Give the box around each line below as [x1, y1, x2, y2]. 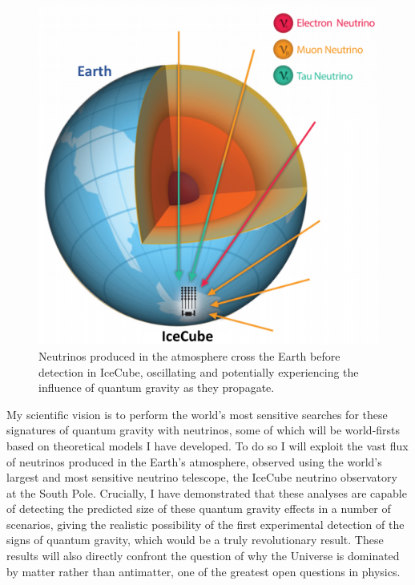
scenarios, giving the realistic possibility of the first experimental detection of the [6, 515, 405, 532]
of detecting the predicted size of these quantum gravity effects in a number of [6, 500, 391, 517]
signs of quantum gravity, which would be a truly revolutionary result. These [6, 531, 384, 548]
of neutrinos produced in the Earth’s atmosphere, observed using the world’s [6, 453, 382, 470]
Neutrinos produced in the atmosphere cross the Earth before [38, 347, 340, 364]
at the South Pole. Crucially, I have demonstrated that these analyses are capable [6, 484, 407, 501]
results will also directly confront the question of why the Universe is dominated [6, 547, 400, 564]
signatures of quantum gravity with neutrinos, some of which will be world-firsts [6, 422, 401, 438]
